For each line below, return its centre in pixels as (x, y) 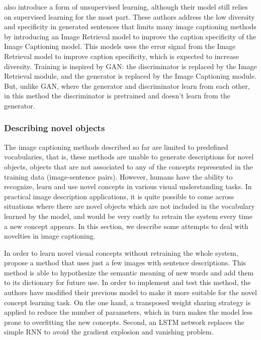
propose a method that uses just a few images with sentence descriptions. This (125, 263)
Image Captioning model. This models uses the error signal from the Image (120, 46)
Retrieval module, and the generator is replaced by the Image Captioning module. (130, 76)
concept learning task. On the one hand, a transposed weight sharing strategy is (127, 302)
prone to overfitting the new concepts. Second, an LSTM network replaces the (124, 322)
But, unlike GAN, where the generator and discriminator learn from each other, (127, 86)
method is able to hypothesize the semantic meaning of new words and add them (129, 272)
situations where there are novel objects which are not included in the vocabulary (129, 206)
